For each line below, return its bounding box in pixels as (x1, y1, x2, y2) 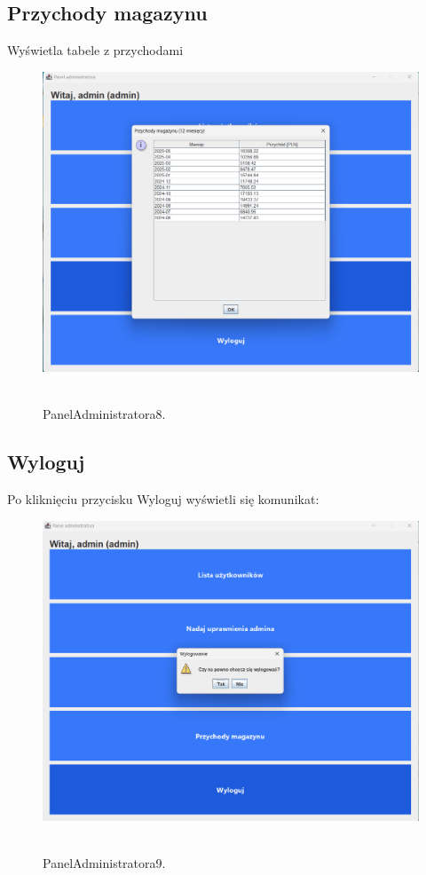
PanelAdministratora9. (43, 854, 166, 872)
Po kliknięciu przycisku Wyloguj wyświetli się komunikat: (7, 490, 319, 508)
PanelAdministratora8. (43, 405, 166, 423)
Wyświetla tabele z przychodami (7, 41, 184, 59)
